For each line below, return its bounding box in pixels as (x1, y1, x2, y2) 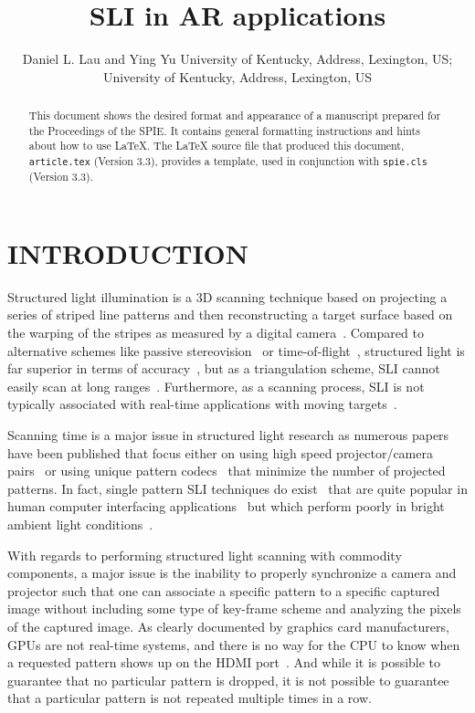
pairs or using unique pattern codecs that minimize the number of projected (7, 461, 446, 480)
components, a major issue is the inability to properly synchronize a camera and (7, 563, 457, 582)
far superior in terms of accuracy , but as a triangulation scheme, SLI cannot (7, 359, 440, 378)
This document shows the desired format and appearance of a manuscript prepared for (28, 108, 441, 123)
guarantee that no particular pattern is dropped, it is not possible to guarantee (7, 670, 449, 689)
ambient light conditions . (7, 514, 153, 533)
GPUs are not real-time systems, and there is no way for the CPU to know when (7, 634, 460, 654)
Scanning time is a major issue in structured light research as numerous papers (7, 425, 449, 444)
